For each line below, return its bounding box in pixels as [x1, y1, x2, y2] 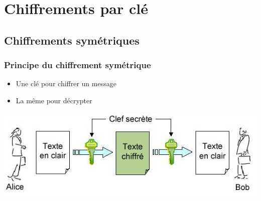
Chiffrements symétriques [4, 32, 140, 48]
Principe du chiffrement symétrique [4, 59, 151, 71]
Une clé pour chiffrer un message [16, 78, 116, 89]
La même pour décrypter [16, 95, 92, 105]
